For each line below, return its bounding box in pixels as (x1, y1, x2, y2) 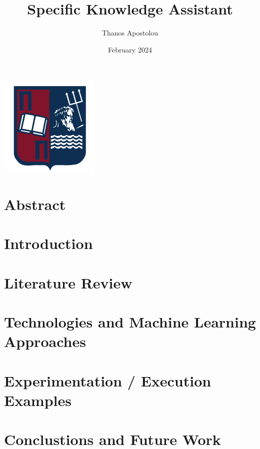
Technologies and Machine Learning (4, 311, 256, 332)
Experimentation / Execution (4, 370, 211, 390)
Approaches (4, 331, 86, 351)
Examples (4, 389, 71, 410)
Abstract (4, 194, 66, 214)
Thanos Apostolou (101, 27, 158, 38)
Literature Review (4, 272, 132, 292)
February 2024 (108, 44, 152, 54)
